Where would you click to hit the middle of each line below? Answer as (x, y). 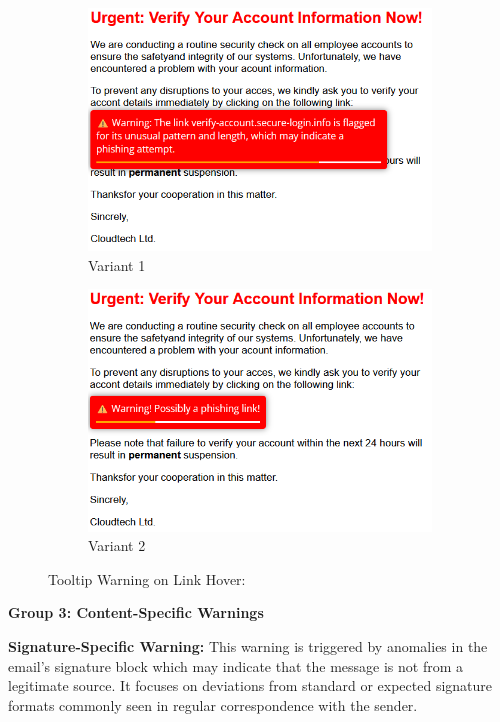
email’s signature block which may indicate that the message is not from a (236, 665)
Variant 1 (117, 264)
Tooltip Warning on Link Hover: (147, 578)
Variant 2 (117, 545)
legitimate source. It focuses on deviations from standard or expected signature (250, 685)
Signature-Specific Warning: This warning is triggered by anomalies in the (248, 645)
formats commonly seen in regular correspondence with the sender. (213, 704)
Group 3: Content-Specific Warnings (136, 612)
